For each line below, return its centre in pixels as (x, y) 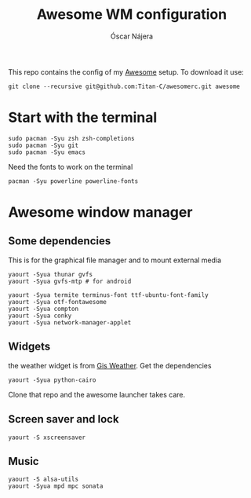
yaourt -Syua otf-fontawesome (58, 302)
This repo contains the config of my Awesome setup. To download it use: (126, 71)
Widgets (29, 347)
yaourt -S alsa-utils (44, 480)
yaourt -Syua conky (40, 316)
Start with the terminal (83, 117)
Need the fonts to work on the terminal (71, 167)
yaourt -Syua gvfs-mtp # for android (70, 281)
